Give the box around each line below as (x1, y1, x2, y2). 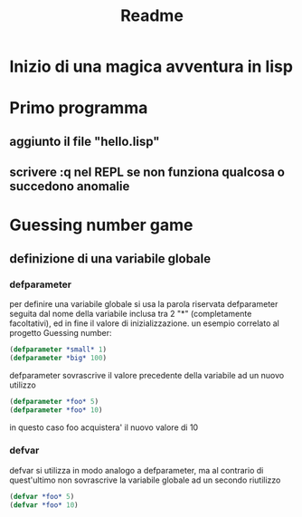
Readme (120, 5, 184, 26)
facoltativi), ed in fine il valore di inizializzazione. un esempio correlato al (9, 318, 280, 329)
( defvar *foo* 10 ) (9, 500, 79, 510)
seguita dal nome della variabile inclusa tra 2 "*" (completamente (9, 309, 252, 320)
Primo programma (9, 98, 148, 119)
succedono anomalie (9, 178, 130, 195)
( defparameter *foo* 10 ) (9, 405, 103, 415)
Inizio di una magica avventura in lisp (9, 56, 294, 77)
